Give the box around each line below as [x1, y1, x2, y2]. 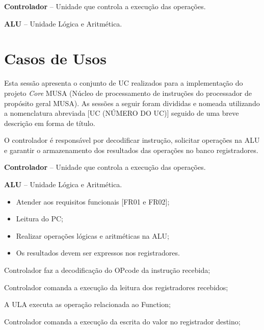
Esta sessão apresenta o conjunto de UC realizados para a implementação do [4, 78, 243, 88]
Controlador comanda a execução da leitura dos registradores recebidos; [4, 282, 228, 292]
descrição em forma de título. [4, 117, 95, 128]
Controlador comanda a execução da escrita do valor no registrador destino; [4, 316, 241, 326]
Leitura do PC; [16, 213, 64, 224]
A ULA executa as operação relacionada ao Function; [4, 299, 171, 310]
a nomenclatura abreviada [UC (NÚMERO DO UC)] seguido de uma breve [4, 108, 239, 118]
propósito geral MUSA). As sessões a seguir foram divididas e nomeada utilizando [4, 97, 260, 108]
